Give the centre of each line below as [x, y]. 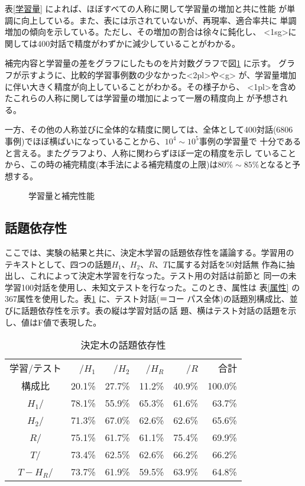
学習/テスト [36, 368]
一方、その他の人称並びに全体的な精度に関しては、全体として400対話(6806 [149, 129]
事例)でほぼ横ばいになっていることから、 [85, 141]
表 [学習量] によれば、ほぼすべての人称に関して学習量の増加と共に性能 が [146, 8]
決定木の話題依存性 [123, 345]
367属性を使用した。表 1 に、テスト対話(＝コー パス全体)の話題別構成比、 [147, 299]
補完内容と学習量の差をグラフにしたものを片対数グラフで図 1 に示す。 [140, 63]
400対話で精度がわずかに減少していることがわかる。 [139, 43]
